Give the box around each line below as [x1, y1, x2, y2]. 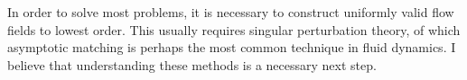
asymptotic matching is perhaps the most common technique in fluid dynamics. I [7, 38, 456, 57]
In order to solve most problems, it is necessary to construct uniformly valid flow [7, 3, 454, 21]
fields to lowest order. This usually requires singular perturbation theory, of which [7, 20, 461, 39]
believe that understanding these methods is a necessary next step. [7, 55, 377, 74]
